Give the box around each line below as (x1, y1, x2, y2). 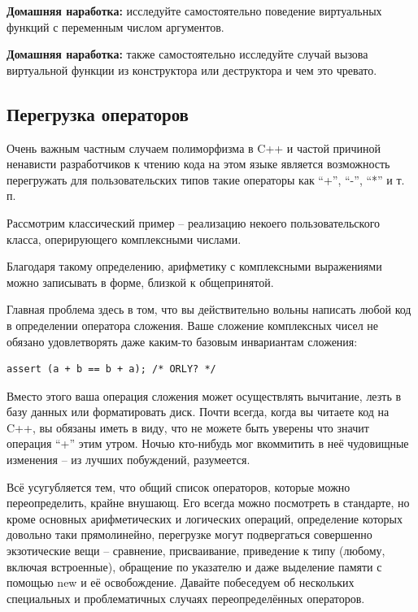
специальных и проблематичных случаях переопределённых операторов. (7, 589, 365, 606)
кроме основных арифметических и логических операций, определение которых (7, 510, 403, 527)
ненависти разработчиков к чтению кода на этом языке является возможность (7, 155, 390, 172)
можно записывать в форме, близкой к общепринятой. (7, 273, 274, 290)
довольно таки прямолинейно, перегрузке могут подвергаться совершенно (7, 526, 372, 543)
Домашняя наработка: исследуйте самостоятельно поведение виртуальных (7, 2, 382, 19)
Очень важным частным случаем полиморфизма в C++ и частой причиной (7, 139, 381, 156)
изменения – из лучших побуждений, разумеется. (7, 451, 250, 468)
